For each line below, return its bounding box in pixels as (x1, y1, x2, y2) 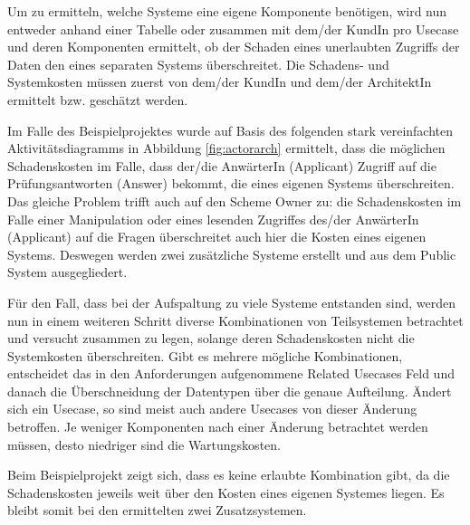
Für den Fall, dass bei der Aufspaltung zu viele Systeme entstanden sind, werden (7, 292, 456, 311)
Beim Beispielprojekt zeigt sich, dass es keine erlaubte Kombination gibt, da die (7, 465, 450, 484)
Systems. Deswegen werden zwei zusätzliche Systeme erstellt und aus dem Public (7, 244, 456, 263)
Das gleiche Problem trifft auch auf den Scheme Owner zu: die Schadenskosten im (7, 191, 462, 210)
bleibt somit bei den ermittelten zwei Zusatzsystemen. (7, 501, 307, 520)
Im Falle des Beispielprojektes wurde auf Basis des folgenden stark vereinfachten (7, 120, 454, 139)
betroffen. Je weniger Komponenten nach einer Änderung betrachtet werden (7, 417, 428, 436)
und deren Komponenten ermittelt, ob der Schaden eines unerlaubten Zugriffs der (7, 37, 460, 56)
